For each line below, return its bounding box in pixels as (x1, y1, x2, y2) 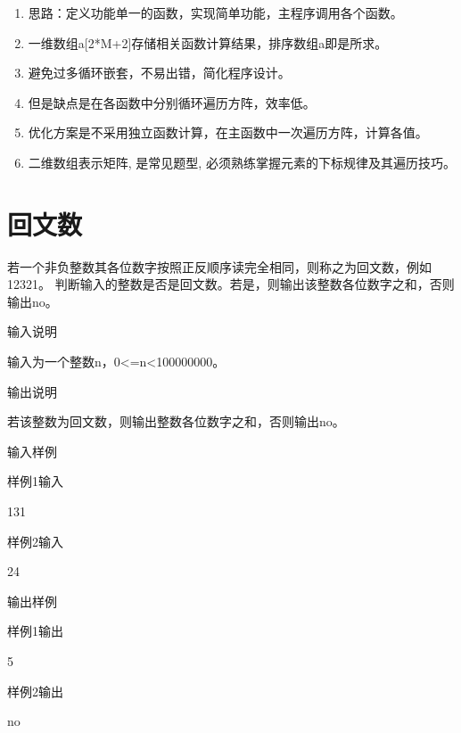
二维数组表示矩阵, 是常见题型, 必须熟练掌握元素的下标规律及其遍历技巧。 (28, 152, 456, 171)
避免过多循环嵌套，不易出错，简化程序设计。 (28, 63, 291, 82)
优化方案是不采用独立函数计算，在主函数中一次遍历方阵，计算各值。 (28, 123, 428, 142)
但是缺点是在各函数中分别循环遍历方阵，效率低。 (28, 93, 316, 111)
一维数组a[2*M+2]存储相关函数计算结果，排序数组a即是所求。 (28, 33, 388, 52)
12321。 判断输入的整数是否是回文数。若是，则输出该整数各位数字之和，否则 (7, 275, 455, 293)
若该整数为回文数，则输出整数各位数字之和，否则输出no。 (7, 412, 345, 431)
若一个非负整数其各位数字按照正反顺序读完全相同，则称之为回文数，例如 (7, 257, 432, 276)
